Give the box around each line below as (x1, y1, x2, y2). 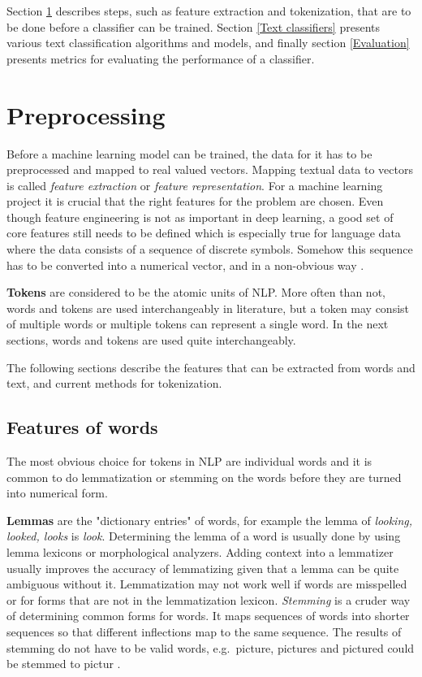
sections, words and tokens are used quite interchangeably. (6, 332, 296, 349)
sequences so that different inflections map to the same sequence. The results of (6, 623, 402, 640)
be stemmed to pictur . (6, 655, 121, 672)
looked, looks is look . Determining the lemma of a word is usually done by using (6, 527, 401, 545)
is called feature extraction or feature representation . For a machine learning (6, 176, 383, 193)
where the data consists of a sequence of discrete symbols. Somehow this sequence (6, 241, 413, 258)
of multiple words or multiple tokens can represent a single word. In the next (6, 315, 389, 332)
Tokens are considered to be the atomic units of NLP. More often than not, (6, 284, 385, 301)
